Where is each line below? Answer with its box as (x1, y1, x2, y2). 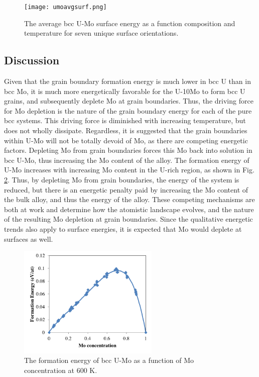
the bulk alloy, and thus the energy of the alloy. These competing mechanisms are (4, 194, 255, 205)
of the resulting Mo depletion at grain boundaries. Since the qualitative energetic (4, 214, 253, 224)
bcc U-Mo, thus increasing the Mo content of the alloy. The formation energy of (4, 154, 249, 165)
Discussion (4, 52, 60, 68)
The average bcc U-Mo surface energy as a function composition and (24, 18, 235, 28)
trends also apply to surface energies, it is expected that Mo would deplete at (4, 223, 242, 234)
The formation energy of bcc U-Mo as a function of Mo (24, 355, 194, 365)
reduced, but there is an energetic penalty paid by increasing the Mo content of (4, 184, 248, 195)
